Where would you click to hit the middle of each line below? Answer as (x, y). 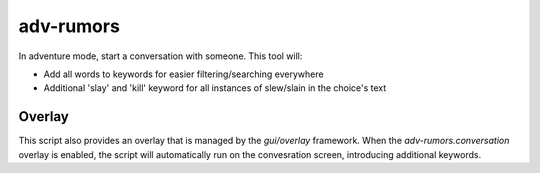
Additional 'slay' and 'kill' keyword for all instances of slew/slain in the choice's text (215, 88)
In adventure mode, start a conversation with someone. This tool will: (160, 56)
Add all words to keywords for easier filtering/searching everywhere (183, 74)
